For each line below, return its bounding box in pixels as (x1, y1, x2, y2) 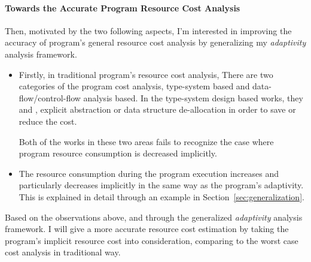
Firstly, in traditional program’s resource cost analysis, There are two (19, 68, 273, 80)
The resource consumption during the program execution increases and (19, 167, 279, 179)
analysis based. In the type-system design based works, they (83, 91, 303, 104)
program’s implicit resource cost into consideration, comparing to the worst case (5, 234, 298, 246)
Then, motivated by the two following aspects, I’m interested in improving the (5, 24, 292, 37)
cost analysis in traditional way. (5, 246, 121, 258)
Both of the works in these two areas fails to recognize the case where (19, 135, 274, 147)
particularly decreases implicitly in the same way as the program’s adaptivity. (19, 179, 304, 191)
